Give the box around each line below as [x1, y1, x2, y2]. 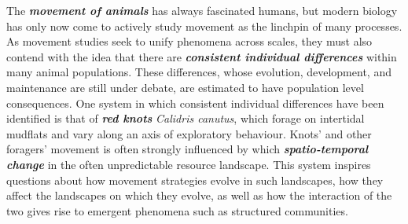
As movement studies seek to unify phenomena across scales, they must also [6, 33, 373, 50]
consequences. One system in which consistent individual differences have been [6, 94, 384, 111]
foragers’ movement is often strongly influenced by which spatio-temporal [6, 141, 369, 157]
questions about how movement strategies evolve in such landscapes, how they [6, 171, 384, 188]
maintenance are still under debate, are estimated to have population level [6, 79, 364, 95]
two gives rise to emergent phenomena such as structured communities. [6, 202, 348, 218]
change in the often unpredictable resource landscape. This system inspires [6, 156, 371, 172]
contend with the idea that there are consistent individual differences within [6, 48, 397, 64]
